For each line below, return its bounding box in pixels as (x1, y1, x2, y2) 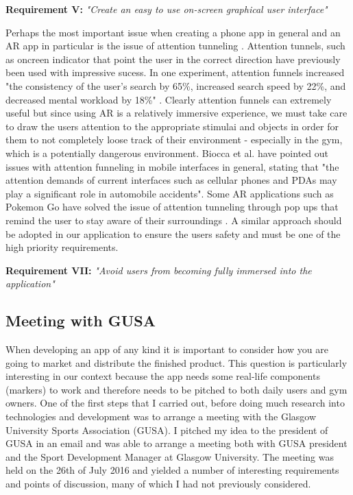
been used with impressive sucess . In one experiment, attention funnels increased (5, 65, 345, 80)
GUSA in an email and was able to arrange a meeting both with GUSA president (5, 436, 348, 450)
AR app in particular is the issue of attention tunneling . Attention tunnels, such (5, 38, 345, 53)
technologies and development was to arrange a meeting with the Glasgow (5, 409, 317, 424)
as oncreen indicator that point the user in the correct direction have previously (5, 51, 341, 66)
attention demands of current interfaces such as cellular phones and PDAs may (5, 173, 337, 187)
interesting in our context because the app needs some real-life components (5, 369, 320, 383)
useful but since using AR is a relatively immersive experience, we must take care (5, 106, 348, 120)
